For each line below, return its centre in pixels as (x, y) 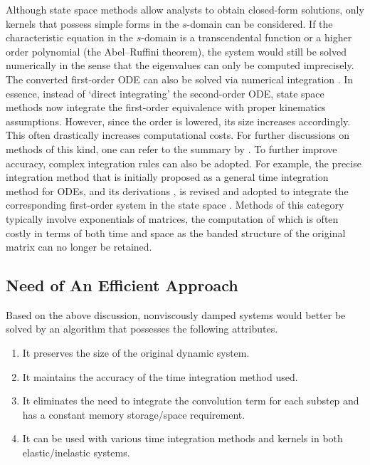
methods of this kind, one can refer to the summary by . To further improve (171, 148)
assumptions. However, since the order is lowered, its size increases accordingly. (178, 121)
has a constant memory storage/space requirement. (134, 414)
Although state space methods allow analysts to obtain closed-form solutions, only (185, 9)
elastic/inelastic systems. (76, 453)
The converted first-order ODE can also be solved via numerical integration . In (180, 79)
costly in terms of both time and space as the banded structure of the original (176, 232)
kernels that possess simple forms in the (92, 23)
